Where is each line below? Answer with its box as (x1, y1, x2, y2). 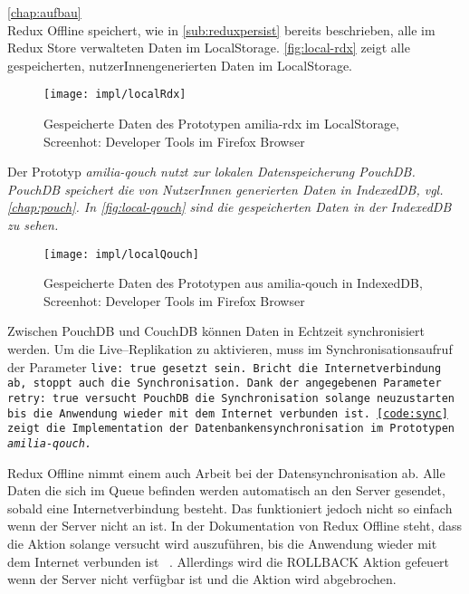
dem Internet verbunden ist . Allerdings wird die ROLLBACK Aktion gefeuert (7, 551, 450, 570)
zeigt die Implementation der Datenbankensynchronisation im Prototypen (7, 422, 455, 436)
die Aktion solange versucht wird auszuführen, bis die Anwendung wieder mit (7, 533, 437, 552)
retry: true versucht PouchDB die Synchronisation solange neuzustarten (7, 391, 455, 405)
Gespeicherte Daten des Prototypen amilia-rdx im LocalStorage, (43, 114, 399, 133)
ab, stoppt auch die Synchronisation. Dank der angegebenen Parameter (7, 377, 442, 390)
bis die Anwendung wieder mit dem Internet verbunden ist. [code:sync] (7, 407, 448, 420)
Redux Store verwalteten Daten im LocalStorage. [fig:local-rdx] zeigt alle (7, 38, 410, 57)
